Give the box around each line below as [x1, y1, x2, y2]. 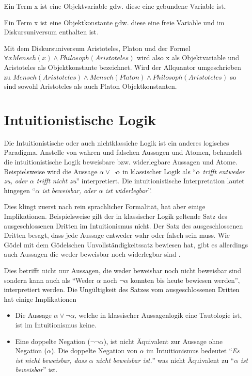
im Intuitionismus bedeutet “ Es [146, 345, 240, 356]
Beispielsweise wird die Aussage [4, 166, 97, 176]
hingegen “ [4, 185, 35, 195]
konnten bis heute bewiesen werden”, [130, 275, 240, 285]
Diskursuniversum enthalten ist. [4, 27, 98, 37]
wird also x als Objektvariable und [137, 52, 239, 63]
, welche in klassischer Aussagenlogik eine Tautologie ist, [74, 310, 242, 320]
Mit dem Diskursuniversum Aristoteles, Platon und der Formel [4, 43, 190, 53]
